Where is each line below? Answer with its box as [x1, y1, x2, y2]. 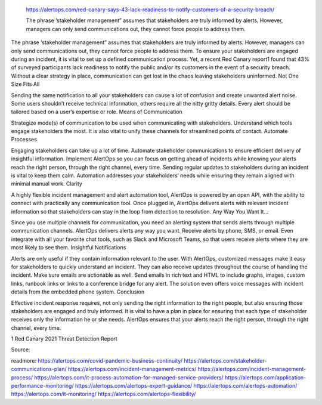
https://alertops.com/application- [224, 373, 306, 381]
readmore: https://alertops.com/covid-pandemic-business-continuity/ [11, 357, 183, 364]
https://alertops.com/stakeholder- [184, 357, 267, 364]
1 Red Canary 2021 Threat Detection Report [11, 335, 117, 342]
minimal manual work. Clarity [11, 180, 83, 187]
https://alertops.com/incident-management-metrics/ [67, 366, 197, 373]
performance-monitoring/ [11, 382, 74, 389]
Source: [11, 346, 30, 353]
